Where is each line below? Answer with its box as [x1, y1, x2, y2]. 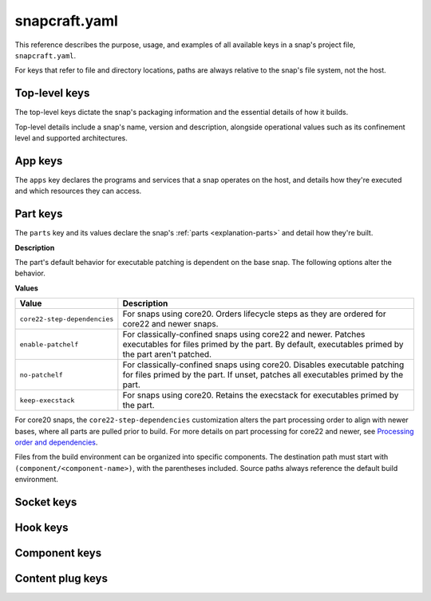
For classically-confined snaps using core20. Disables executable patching [122, 359, 405, 370]
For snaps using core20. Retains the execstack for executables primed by [122, 389, 399, 401]
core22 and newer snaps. [122, 318, 219, 330]
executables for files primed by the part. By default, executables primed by [122, 339, 404, 350]
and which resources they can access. [14, 186, 142, 196]
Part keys [14, 208, 63, 221]
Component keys [14, 546, 102, 559]
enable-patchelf [19, 340, 79, 349]
